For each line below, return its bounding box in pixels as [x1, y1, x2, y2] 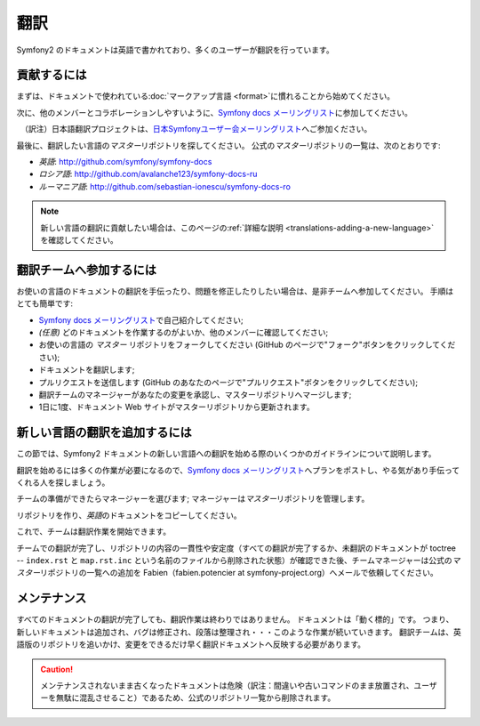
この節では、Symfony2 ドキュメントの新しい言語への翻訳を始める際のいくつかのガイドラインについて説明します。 [16, 448, 436, 459]
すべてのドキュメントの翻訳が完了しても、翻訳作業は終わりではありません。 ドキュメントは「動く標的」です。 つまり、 [16, 614, 454, 625]
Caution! [40, 664, 74, 674]
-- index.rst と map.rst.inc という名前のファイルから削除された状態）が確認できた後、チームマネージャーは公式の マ [16, 555, 460, 566]
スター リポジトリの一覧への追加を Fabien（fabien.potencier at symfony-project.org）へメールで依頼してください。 [16, 568, 439, 578]
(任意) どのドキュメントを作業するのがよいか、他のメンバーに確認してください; [38, 327, 329, 338]
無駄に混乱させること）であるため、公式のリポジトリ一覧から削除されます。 [55, 692, 336, 703]
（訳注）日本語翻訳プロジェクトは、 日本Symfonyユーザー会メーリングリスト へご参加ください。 [23, 124, 372, 134]
